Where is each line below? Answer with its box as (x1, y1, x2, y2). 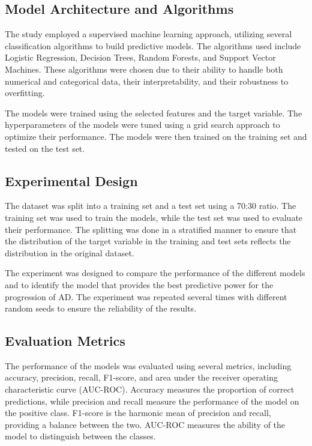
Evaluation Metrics (5, 331, 125, 350)
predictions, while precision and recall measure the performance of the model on (5, 394, 299, 407)
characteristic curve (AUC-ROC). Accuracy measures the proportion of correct (5, 383, 295, 396)
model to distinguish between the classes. (5, 430, 156, 442)
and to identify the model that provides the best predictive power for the (5, 278, 274, 291)
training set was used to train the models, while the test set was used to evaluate (5, 211, 303, 223)
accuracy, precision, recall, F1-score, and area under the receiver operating (5, 371, 278, 384)
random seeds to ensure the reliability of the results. (5, 302, 197, 315)
